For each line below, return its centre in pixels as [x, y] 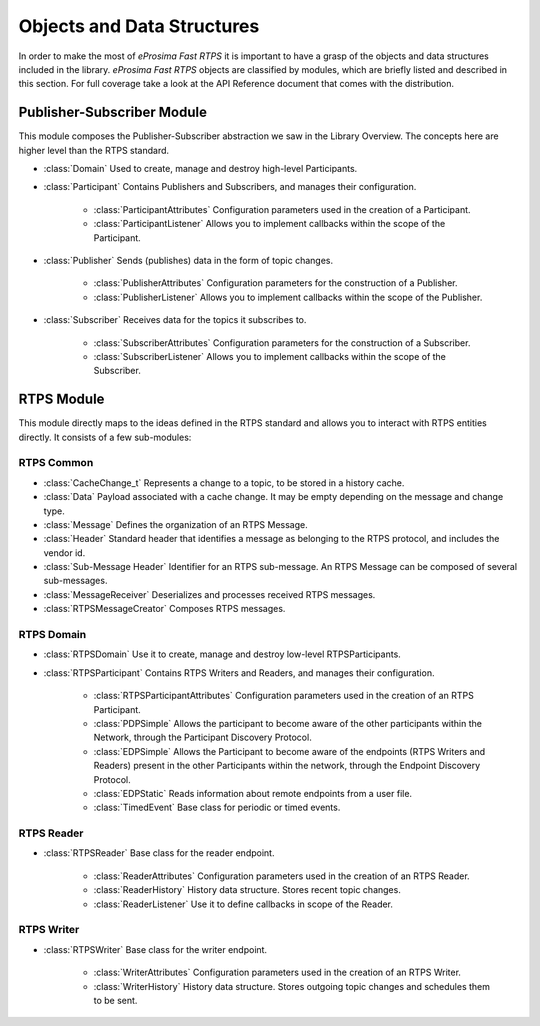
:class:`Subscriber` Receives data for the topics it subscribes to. [175, 320]
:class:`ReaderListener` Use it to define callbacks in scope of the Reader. [243, 904]
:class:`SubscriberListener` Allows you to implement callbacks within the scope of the [270, 356]
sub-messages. [75, 581]
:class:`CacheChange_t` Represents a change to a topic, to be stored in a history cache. [224, 482]
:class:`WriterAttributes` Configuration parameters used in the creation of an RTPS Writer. [277, 972]
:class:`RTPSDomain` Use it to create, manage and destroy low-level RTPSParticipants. [222, 654]
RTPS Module [61, 399]
